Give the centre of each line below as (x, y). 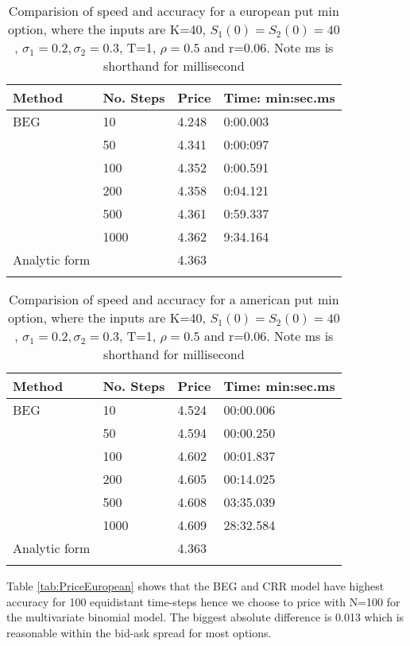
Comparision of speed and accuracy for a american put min (174, 299)
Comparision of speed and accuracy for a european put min (174, 11)
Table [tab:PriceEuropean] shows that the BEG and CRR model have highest (195, 586)
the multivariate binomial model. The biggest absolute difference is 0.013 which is (205, 617)
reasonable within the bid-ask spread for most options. (139, 632)
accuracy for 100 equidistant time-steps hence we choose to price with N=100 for (203, 601)
